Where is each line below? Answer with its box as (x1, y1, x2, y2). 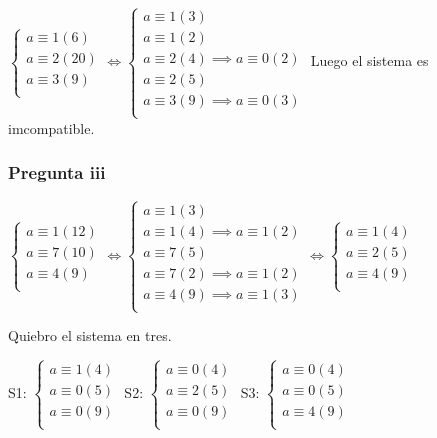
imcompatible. (8, 117, 95, 138)
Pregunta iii (8, 160, 106, 185)
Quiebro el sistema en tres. (8, 325, 172, 346)
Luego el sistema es (310, 50, 429, 71)
